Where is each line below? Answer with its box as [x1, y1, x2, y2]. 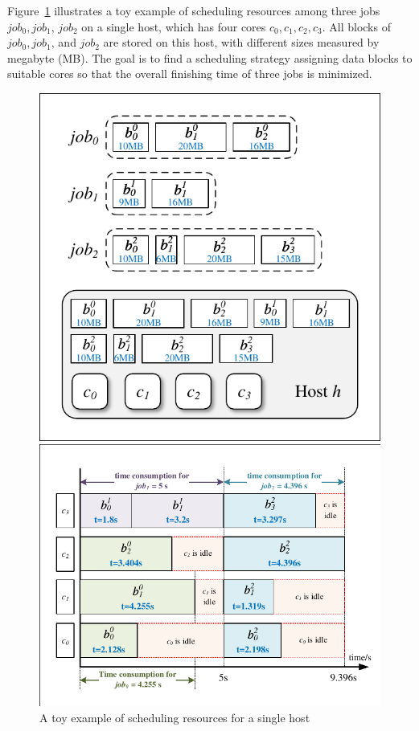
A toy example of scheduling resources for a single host [39, 709, 310, 725]
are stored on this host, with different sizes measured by [103, 34, 380, 51]
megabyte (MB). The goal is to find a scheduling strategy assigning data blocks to [7, 49, 413, 66]
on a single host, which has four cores [81, 18, 266, 35]
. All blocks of [322, 18, 391, 35]
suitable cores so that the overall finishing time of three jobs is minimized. [7, 65, 372, 82]
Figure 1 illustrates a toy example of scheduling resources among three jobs [7, 2, 380, 18]
